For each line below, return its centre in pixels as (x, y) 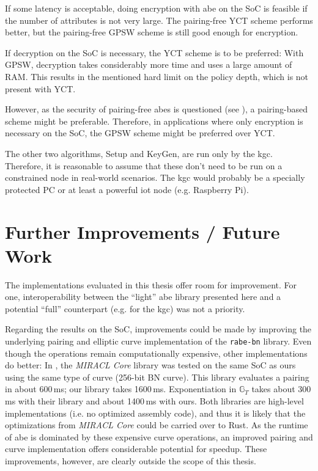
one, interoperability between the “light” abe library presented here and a (143, 297)
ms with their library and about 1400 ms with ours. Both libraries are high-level (154, 401)
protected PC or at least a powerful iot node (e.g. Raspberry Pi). (127, 189)
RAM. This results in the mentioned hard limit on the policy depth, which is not (157, 76)
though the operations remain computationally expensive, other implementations (156, 353)
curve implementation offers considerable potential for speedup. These (136, 449)
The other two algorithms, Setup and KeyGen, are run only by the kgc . (139, 153)
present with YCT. (40, 88)
